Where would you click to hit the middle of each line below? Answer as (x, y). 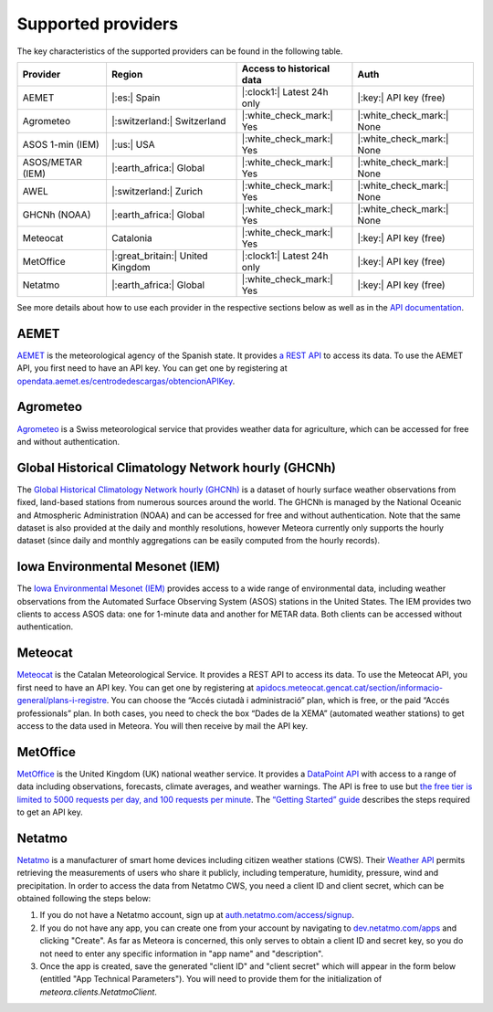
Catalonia (131, 237)
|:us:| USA (133, 144)
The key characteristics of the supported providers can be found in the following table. (180, 51)
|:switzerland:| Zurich (157, 191)
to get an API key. (50, 812)
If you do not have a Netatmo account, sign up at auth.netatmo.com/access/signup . (197, 915)
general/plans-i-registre (62, 701)
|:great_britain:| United (160, 256)
